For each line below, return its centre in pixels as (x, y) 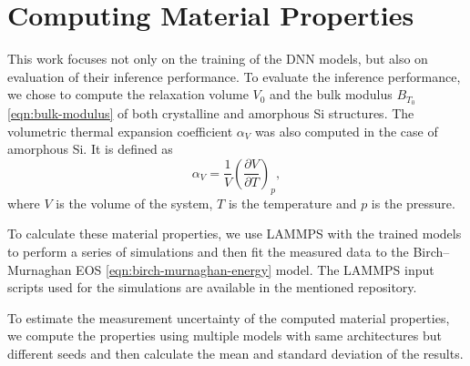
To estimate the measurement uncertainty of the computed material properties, (229, 317)
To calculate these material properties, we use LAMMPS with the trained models (235, 234)
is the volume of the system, (134, 203)
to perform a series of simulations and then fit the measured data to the (208, 251)
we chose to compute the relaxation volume (128, 94)
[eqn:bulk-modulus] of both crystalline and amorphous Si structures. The (211, 113)
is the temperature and (292, 203)
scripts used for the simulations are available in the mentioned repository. (212, 287)
